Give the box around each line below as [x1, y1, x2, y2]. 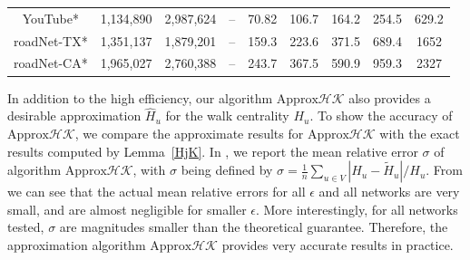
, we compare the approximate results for [74, 123, 304, 142]
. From [426, 160, 463, 179]
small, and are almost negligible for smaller [7, 199, 247, 218]
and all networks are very [318, 182, 460, 201]
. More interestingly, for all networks [255, 199, 458, 218]
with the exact [379, 123, 460, 142]
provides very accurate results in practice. [221, 235, 454, 254]
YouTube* [22, 8, 79, 27]
